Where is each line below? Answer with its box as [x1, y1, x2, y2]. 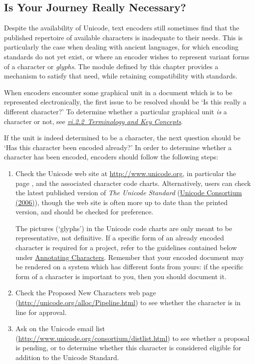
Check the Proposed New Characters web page [15, 287, 156, 298]
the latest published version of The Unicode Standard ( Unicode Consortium [15, 187, 242, 198]
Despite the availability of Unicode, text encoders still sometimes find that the [4, 23, 239, 33]
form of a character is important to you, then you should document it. [15, 271, 227, 281]
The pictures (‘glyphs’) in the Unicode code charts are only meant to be [15, 223, 232, 233]
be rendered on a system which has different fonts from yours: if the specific [15, 261, 243, 272]
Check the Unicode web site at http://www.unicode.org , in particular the [15, 168, 236, 178]
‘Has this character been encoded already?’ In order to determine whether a [4, 142, 232, 152]
